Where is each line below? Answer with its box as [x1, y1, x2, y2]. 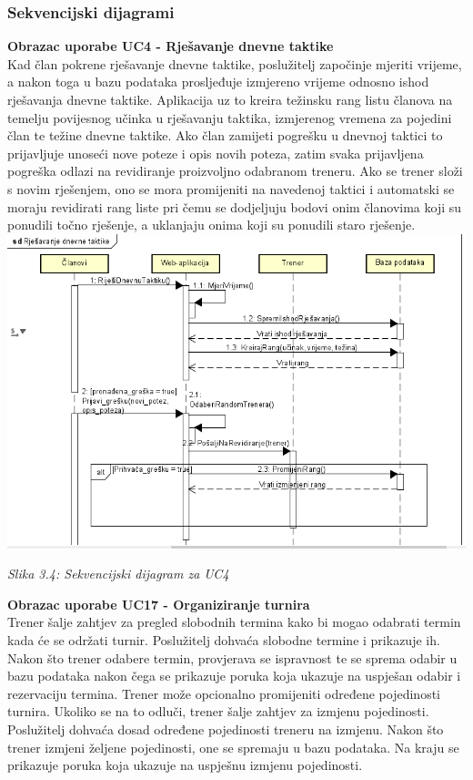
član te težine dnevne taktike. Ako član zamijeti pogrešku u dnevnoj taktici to [7, 126, 443, 145]
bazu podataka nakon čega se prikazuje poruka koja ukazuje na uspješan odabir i [7, 666, 461, 685]
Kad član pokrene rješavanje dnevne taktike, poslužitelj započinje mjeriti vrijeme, [7, 54, 462, 73]
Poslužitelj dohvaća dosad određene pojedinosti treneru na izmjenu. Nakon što [7, 720, 444, 739]
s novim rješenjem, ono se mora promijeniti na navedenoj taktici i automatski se [7, 179, 455, 198]
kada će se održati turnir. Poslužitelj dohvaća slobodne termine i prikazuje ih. [7, 631, 440, 650]
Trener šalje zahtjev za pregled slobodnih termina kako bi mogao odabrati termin [7, 612, 461, 631]
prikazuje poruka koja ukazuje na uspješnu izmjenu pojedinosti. [7, 755, 363, 775]
